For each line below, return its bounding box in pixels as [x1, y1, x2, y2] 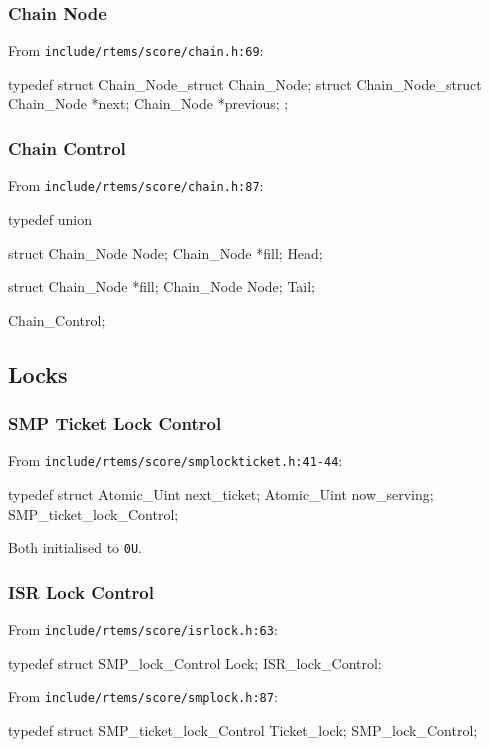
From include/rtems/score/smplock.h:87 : [8, 686, 278, 707]
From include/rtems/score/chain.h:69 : [8, 40, 264, 61]
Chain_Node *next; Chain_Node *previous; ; [8, 93, 289, 114]
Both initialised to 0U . [8, 537, 143, 558]
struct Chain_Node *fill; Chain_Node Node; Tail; [8, 276, 315, 297]
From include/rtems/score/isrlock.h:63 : [8, 619, 278, 640]
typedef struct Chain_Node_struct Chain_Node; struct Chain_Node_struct [8, 73, 482, 94]
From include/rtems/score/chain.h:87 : [8, 175, 264, 196]
